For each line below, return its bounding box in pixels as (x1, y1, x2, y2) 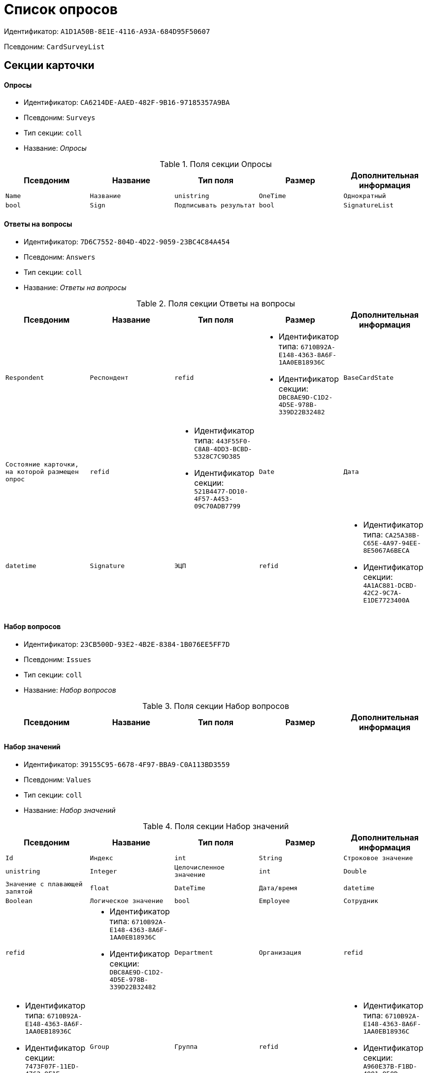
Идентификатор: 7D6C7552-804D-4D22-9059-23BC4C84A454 (24, 237, 230, 246)
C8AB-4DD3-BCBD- (194, 445, 252, 453)
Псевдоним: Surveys (24, 113, 96, 122)
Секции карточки (4, 59, 95, 72)
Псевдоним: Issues (24, 655, 92, 664)
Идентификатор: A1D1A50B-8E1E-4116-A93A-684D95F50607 (4, 27, 210, 35)
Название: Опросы (24, 144, 87, 153)
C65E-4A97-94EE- (363, 539, 421, 547)
